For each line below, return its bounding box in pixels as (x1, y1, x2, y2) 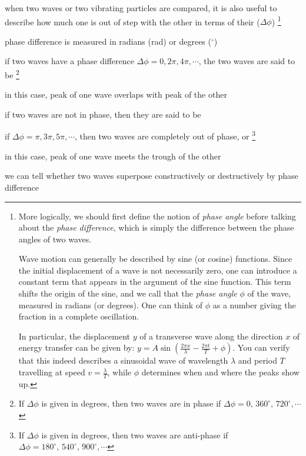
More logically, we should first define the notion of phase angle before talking (18, 209, 296, 222)
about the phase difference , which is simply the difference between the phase (18, 221, 294, 234)
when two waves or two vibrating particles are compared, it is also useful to (5, 2, 277, 14)
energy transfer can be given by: (18, 341, 135, 354)
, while (107, 366, 131, 378)
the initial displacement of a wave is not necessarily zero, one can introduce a (18, 264, 297, 276)
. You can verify (232, 341, 290, 354)
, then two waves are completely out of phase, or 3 (75, 128, 256, 142)
